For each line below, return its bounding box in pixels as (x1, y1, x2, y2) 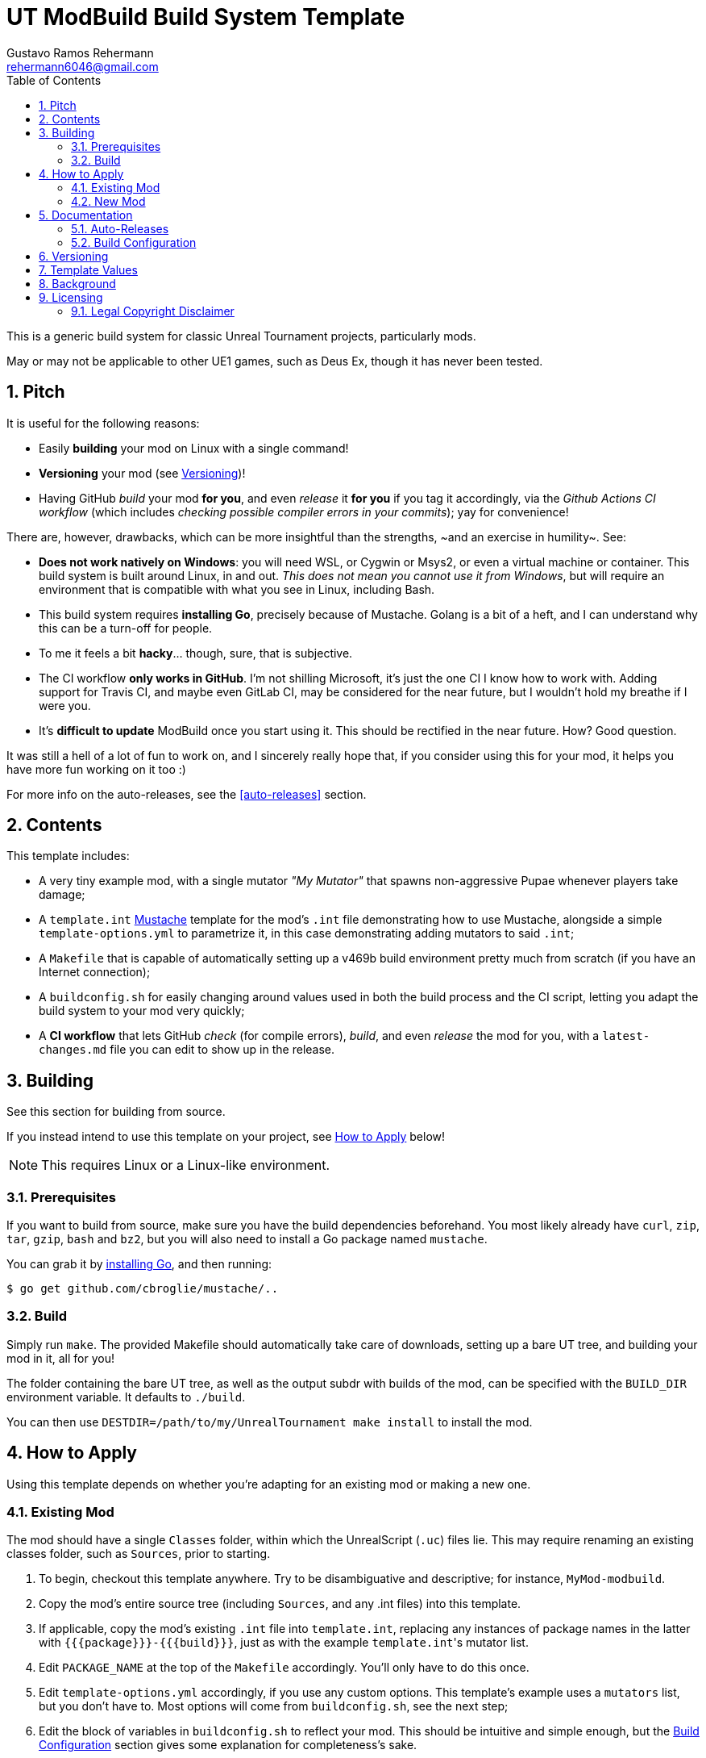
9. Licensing (39, 290, 103, 304)
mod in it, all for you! (6, 1351, 114, 1365)
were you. (39, 698, 91, 712)
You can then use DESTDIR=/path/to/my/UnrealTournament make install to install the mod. (6, 1414, 533, 1429)
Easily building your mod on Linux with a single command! (39, 441, 349, 455)
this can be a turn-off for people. (39, 620, 213, 635)
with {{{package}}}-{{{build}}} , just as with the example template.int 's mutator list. (39, 1635, 529, 1650)
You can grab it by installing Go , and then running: (6, 1257, 272, 1272)
